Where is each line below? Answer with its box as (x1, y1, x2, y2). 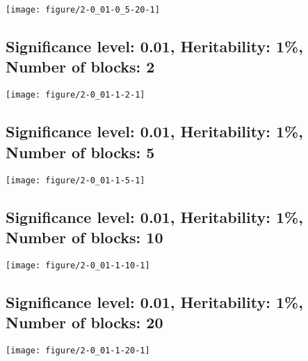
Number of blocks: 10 (6, 226, 163, 247)
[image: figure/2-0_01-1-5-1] (6, 175, 145, 185)
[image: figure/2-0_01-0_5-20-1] (6, 5, 160, 15)
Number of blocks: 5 (6, 141, 155, 162)
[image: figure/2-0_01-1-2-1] (6, 90, 145, 100)
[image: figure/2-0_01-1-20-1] (6, 346, 150, 355)
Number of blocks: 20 (6, 312, 163, 333)
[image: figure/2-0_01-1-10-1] (6, 260, 150, 270)
